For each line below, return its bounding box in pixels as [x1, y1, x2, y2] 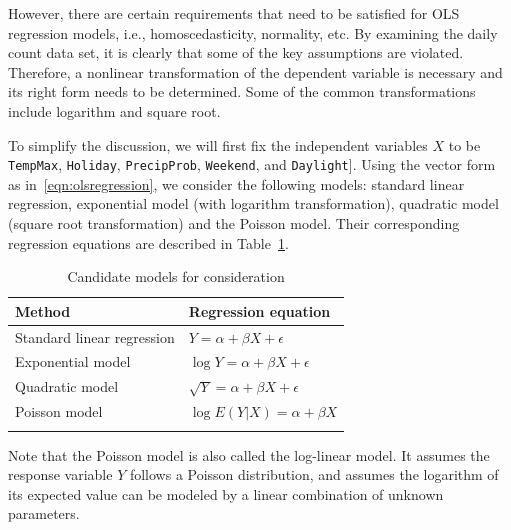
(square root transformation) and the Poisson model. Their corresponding [8, 213, 460, 233]
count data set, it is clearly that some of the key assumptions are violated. [8, 42, 464, 63]
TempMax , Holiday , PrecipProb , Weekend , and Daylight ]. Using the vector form [8, 154, 496, 175]
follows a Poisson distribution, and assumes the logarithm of [129, 464, 499, 485]
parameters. [8, 503, 80, 524]
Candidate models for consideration [67, 266, 285, 287]
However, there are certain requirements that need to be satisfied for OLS [8, 3, 460, 23]
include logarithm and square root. [8, 100, 221, 121]
